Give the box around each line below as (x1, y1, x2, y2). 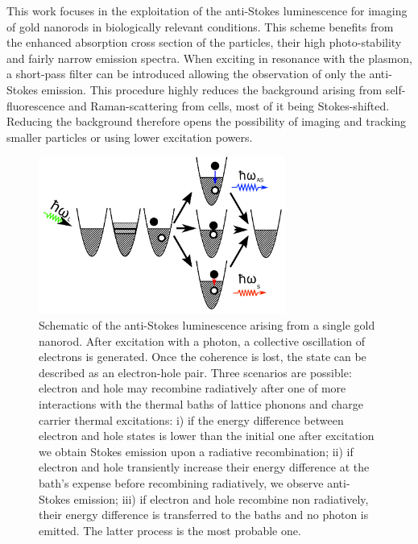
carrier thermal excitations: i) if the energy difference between (39, 411, 344, 428)
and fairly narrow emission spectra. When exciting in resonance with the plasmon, (6, 49, 412, 66)
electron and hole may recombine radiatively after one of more (39, 380, 346, 397)
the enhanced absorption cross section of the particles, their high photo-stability (6, 34, 402, 51)
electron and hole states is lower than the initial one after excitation (39, 427, 375, 444)
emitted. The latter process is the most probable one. (39, 521, 301, 538)
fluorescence (6, 97, 65, 114)
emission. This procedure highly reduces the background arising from (41, 81, 383, 98)
